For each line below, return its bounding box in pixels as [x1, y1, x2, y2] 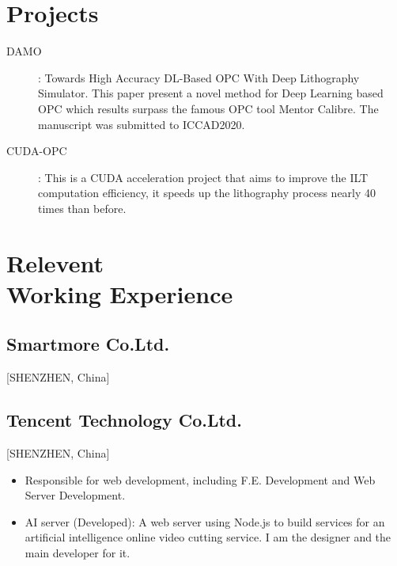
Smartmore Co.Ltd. [6, 332, 170, 356]
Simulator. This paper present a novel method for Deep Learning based [38, 85, 384, 101]
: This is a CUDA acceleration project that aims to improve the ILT [38, 169, 369, 185]
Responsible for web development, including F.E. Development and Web [25, 471, 376, 488]
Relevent [6, 246, 104, 279]
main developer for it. [25, 545, 130, 560]
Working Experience [6, 277, 233, 310]
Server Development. [25, 487, 126, 503]
